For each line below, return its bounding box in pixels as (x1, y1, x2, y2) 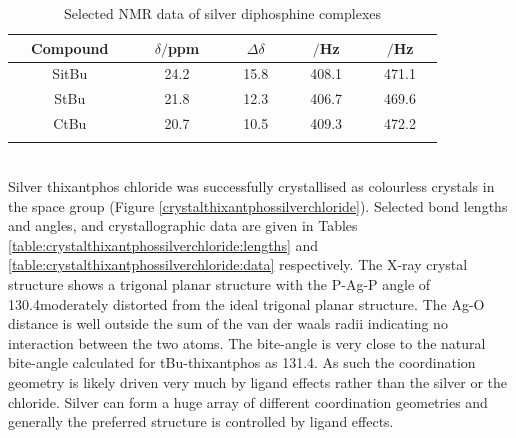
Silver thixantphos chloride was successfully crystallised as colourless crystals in (8, 176, 495, 197)
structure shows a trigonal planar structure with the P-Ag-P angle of (8, 274, 431, 295)
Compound (31, 37, 109, 58)
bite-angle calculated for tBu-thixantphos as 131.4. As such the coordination (8, 352, 476, 373)
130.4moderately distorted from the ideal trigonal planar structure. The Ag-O (8, 293, 485, 314)
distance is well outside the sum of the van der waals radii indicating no (8, 313, 448, 334)
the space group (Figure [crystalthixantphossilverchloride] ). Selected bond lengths (8, 195, 508, 216)
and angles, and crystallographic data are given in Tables (8, 215, 358, 236)
